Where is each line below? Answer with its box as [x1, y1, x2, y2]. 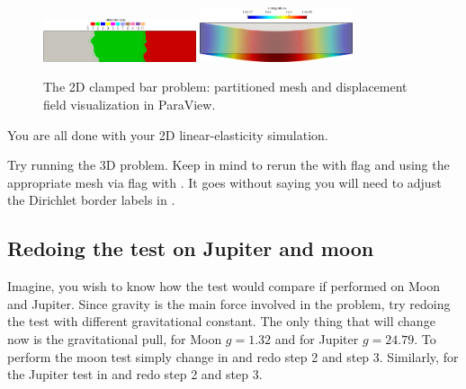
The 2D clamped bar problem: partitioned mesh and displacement [43, 77, 408, 96]
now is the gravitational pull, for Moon [7, 329, 222, 348]
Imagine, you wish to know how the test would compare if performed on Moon [7, 277, 440, 296]
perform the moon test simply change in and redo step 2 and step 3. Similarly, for [7, 347, 459, 366]
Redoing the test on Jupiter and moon [7, 234, 374, 262]
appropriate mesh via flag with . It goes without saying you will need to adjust [7, 172, 442, 191]
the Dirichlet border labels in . [7, 190, 175, 209]
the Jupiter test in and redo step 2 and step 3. [7, 365, 263, 384]
